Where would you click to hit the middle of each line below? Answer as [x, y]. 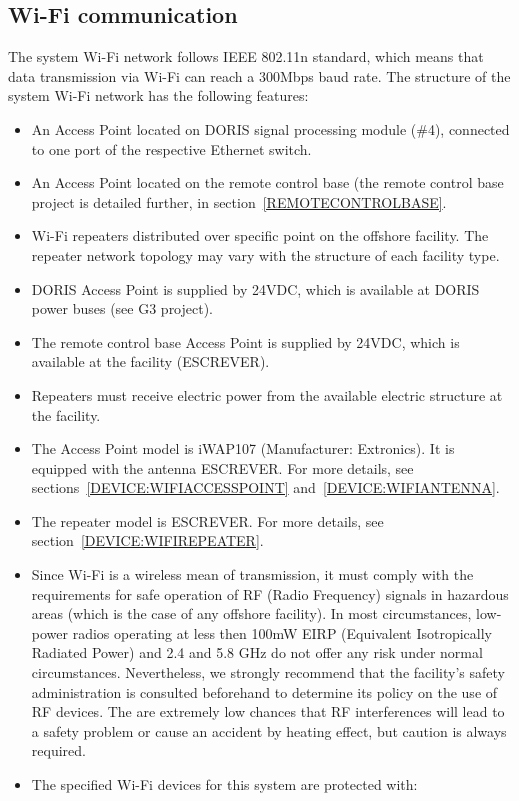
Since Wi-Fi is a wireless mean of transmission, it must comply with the [252, 574]
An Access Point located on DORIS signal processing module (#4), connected [270, 128]
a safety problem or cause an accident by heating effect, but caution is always [269, 730]
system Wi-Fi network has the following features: [158, 95]
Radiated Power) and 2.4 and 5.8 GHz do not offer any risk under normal [257, 652]
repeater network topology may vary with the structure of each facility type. [265, 254]
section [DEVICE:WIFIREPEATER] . [147, 540]
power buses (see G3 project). [122, 308]
